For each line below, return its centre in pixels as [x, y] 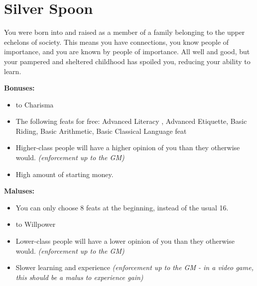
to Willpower [36, 224]
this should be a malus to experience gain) [79, 277]
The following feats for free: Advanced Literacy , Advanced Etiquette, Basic [131, 121]
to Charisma [35, 104]
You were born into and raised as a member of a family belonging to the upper [125, 32]
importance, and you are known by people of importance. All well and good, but [127, 51]
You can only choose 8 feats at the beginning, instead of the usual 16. [122, 207]
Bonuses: [19, 88]
